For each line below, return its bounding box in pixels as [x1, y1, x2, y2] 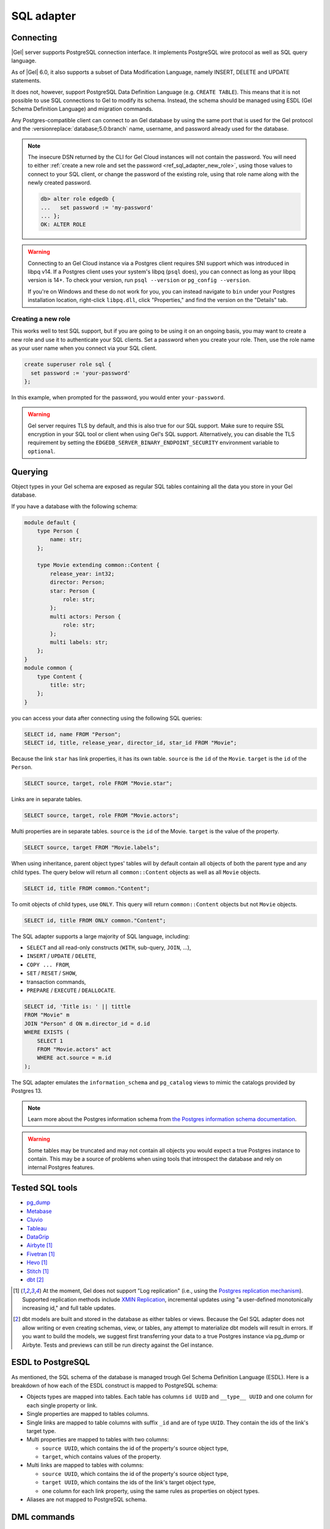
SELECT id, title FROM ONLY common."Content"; [24, 917, 166, 924]
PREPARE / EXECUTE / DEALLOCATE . [26, 987, 116, 994]
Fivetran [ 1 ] [26, 1250, 55, 1257]
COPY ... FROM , [26, 961, 70, 968]
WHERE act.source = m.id [37, 1054, 112, 1061]
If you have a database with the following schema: [11, 502, 137, 510]
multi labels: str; [50, 639, 108, 645]
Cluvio [26, 1216, 43, 1223]
